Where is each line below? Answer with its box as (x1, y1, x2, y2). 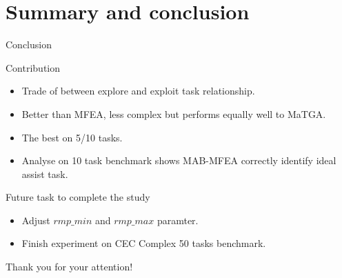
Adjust (21, 212, 50, 227)
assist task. (21, 166, 68, 181)
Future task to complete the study (6, 190, 150, 204)
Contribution (6, 60, 61, 75)
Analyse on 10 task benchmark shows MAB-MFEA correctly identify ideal (21, 153, 336, 168)
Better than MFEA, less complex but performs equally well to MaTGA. (21, 106, 326, 121)
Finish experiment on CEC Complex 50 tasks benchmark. (21, 236, 266, 250)
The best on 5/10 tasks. (21, 130, 123, 144)
